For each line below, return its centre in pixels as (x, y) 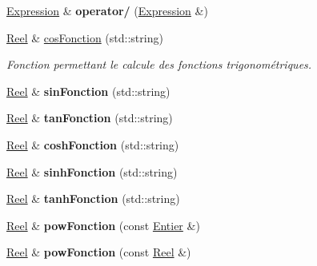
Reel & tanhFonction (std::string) (93, 199)
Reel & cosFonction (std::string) (85, 37)
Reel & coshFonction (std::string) (93, 144)
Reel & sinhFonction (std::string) (92, 171)
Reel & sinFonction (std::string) (88, 91)
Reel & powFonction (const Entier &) (103, 225)
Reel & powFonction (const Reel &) (99, 252)
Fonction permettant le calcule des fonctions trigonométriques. (159, 64)
